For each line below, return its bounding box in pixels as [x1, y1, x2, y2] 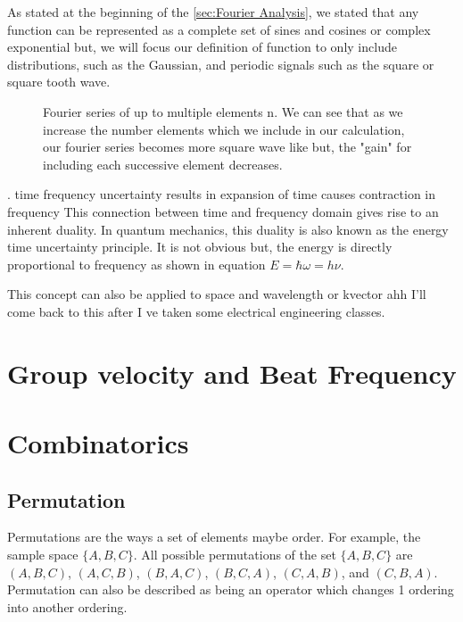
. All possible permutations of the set [133, 545, 336, 564]
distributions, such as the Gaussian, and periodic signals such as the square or [7, 54, 434, 73]
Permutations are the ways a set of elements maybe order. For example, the [7, 527, 421, 546]
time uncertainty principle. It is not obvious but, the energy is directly [7, 237, 393, 256]
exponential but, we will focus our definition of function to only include [7, 37, 397, 56]
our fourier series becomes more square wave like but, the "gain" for [43, 137, 412, 156]
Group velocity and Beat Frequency [7, 354, 457, 391]
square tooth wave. [7, 72, 111, 91]
